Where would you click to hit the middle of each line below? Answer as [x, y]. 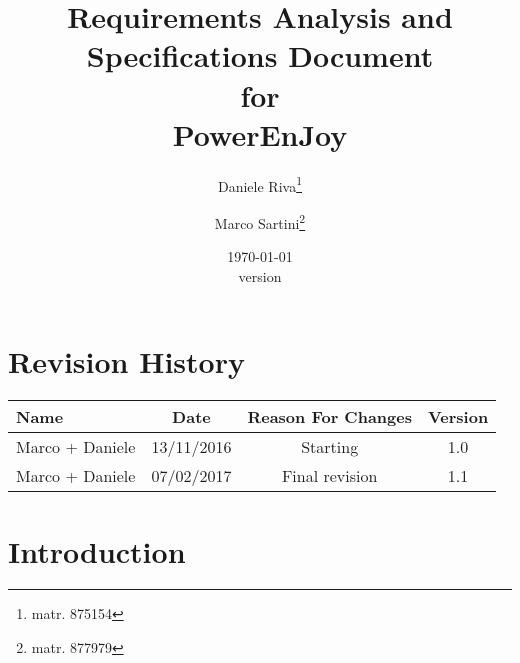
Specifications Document [260, 55]
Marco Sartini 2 [260, 221]
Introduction [97, 550]
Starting [330, 447]
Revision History [126, 361]
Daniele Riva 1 [259, 184]
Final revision [329, 476]
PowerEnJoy [260, 133]
